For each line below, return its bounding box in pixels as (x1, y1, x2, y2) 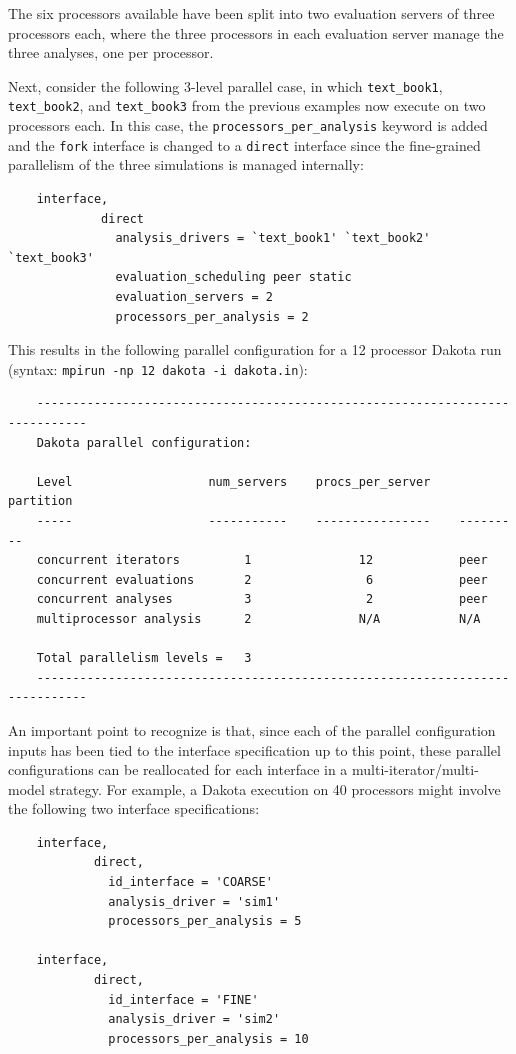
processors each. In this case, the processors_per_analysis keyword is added (8, 115, 488, 136)
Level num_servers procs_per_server (36, 474, 431, 489)
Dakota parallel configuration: (36, 435, 252, 450)
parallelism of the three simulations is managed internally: (8, 154, 364, 175)
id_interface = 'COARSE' (108, 875, 273, 890)
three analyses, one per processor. (8, 42, 214, 63)
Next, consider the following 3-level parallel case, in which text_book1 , (8, 75, 443, 96)
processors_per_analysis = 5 (108, 914, 302, 929)
